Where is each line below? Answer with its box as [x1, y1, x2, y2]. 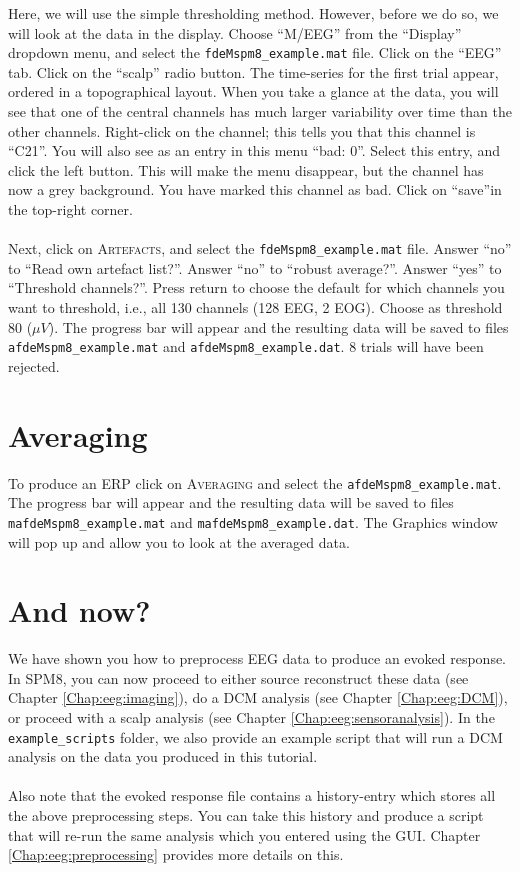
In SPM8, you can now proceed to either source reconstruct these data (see [8, 667, 469, 688]
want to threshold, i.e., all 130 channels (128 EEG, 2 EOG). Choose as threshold [8, 297, 503, 318]
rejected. [8, 355, 60, 376]
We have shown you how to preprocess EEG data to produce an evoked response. [8, 648, 507, 669]
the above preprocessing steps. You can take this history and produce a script [8, 805, 484, 826]
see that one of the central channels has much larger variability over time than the [8, 101, 512, 122]
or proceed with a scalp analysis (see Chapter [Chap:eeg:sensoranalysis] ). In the [8, 707, 495, 727]
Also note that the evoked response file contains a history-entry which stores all [8, 785, 496, 806]
